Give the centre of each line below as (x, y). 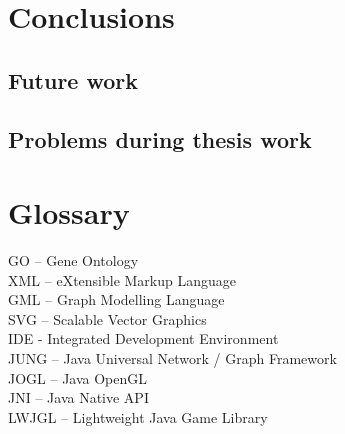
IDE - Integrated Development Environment (143, 338)
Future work (73, 79)
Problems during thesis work (160, 138)
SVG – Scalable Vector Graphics (107, 318)
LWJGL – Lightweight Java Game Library (138, 416)
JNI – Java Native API (78, 397)
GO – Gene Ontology (73, 260)
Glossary (69, 212)
